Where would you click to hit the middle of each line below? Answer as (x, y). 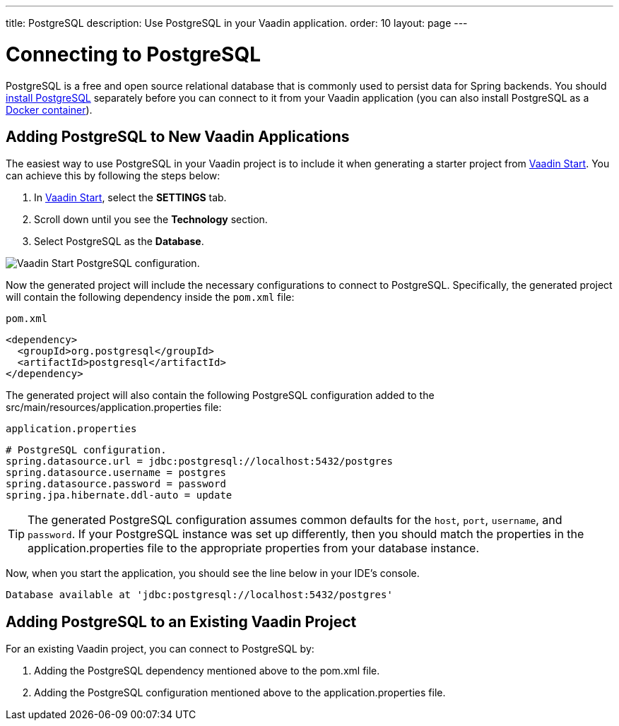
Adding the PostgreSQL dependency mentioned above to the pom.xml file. (207, 671)
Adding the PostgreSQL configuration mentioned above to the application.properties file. (240, 693)
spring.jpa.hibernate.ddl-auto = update (119, 495)
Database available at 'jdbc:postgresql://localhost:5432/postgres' (199, 595)
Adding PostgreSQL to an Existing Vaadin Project (181, 621)
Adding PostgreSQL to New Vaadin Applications (178, 136)
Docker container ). (49, 109)
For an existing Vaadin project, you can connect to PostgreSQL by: (160, 649)
